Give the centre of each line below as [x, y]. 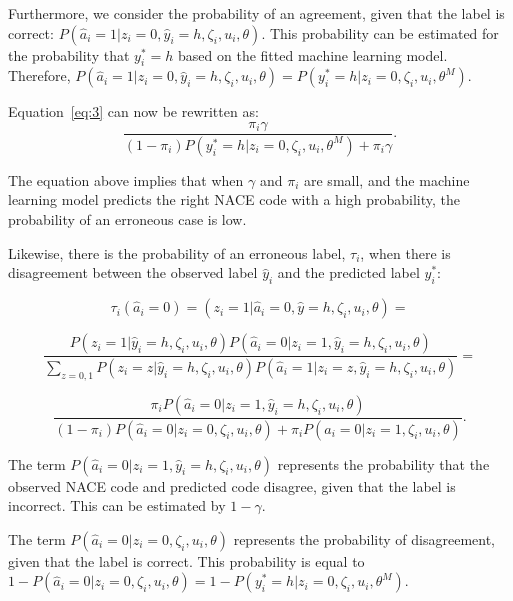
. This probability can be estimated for [380, 32]
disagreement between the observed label [133, 272]
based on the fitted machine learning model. [313, 54]
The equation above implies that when [126, 179]
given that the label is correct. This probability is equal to [186, 560]
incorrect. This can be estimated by [117, 505]
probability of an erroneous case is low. [127, 219]
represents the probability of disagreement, [364, 538]
